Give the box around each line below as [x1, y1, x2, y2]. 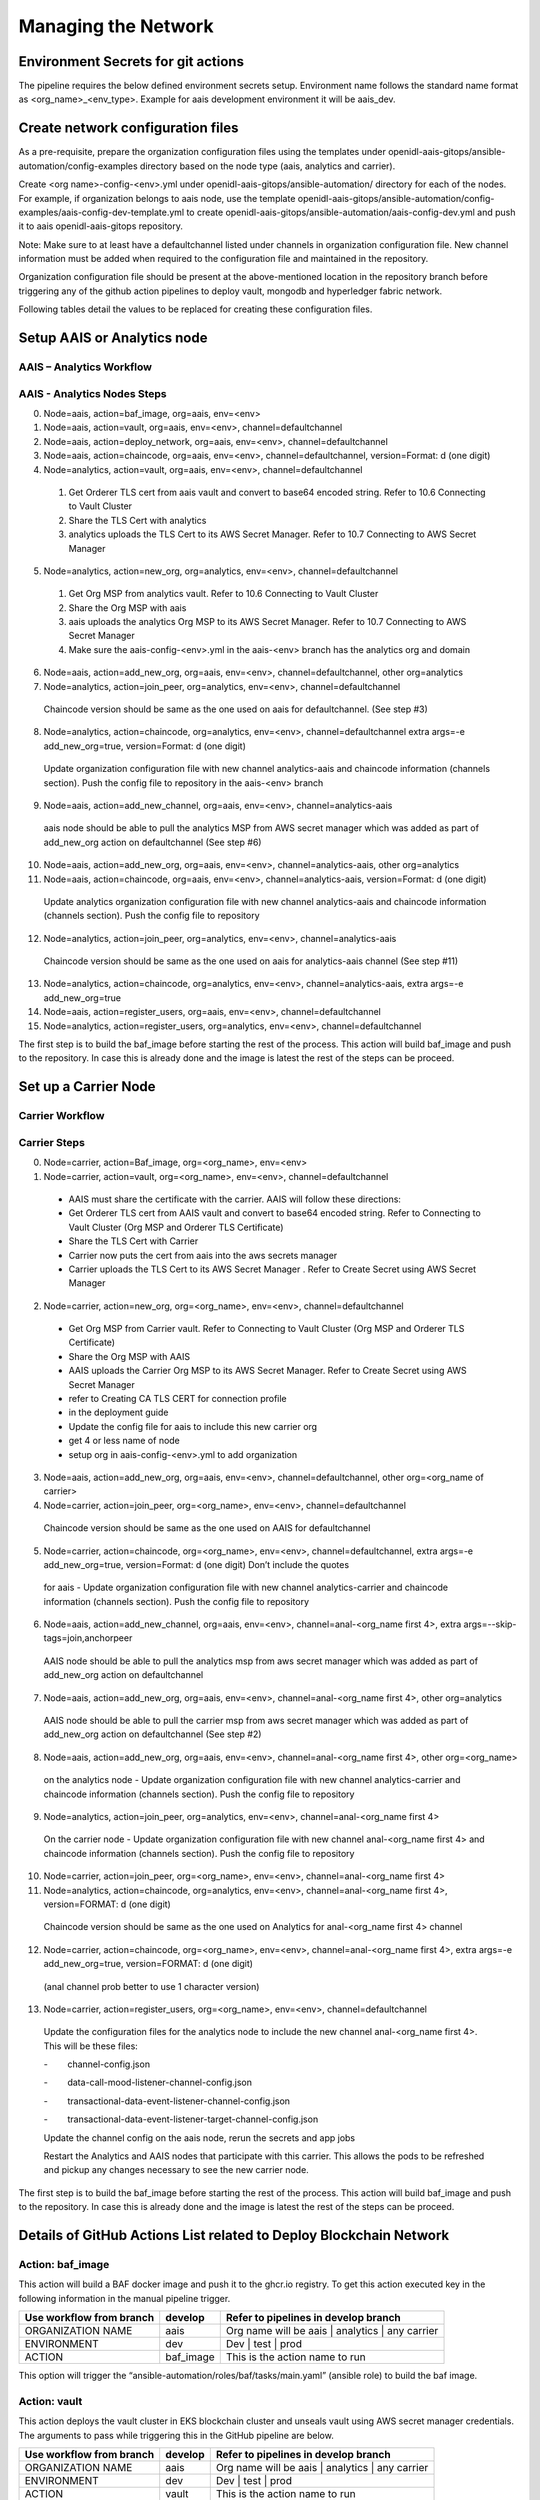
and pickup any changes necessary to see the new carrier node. [43, 2164, 309, 2176]
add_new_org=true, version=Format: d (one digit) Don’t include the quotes [43, 1558, 350, 1570]
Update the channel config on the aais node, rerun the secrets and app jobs [43, 2131, 355, 2144]
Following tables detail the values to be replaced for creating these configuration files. [18, 303, 373, 315]
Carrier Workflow [18, 1109, 105, 1123]
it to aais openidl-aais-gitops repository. [18, 220, 184, 232]
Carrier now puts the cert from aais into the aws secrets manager [68, 1249, 338, 1261]
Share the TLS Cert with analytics [68, 514, 207, 526]
